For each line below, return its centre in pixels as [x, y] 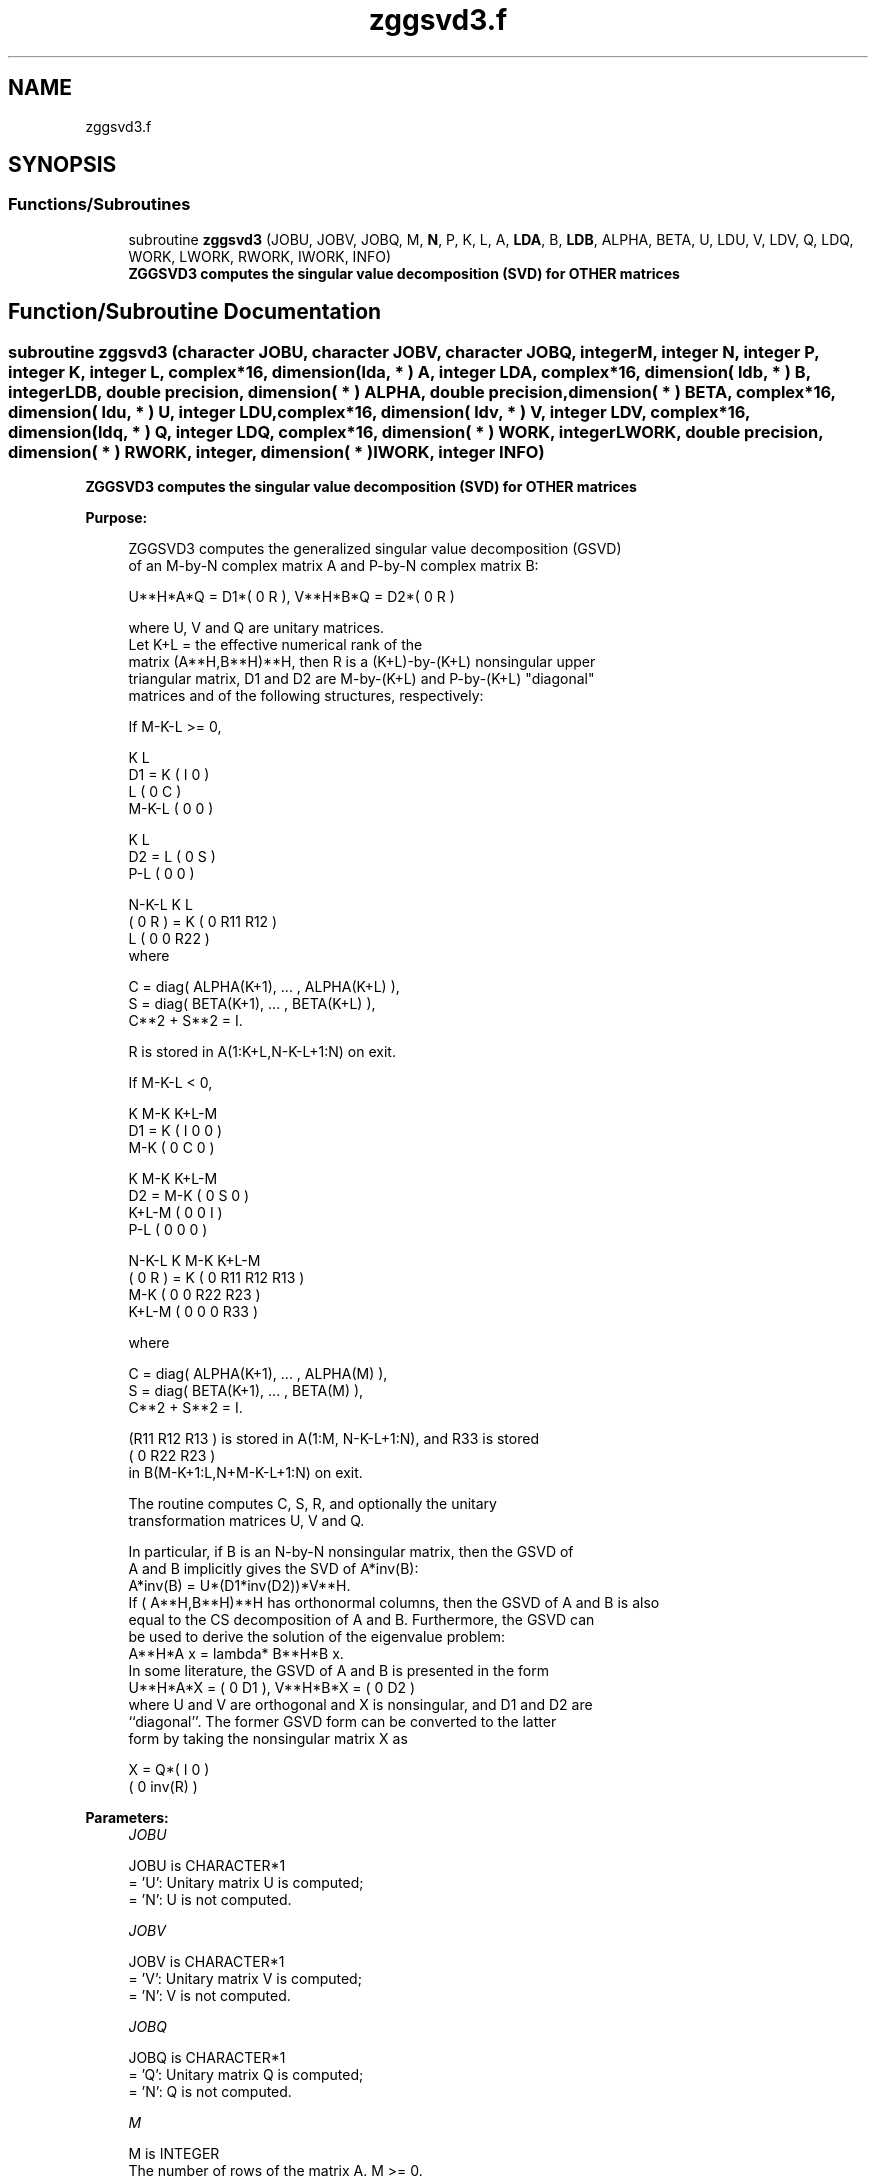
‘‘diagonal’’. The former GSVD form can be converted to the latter [342, 1722]
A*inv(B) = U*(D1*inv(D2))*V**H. [239, 1586]
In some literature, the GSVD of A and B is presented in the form [338, 1671]
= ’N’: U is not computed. [210, 1900]
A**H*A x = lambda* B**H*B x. [236, 1654]
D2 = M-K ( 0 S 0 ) [189, 1196]
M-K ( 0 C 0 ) [171, 1148]
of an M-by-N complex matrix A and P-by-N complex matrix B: [333, 566]
